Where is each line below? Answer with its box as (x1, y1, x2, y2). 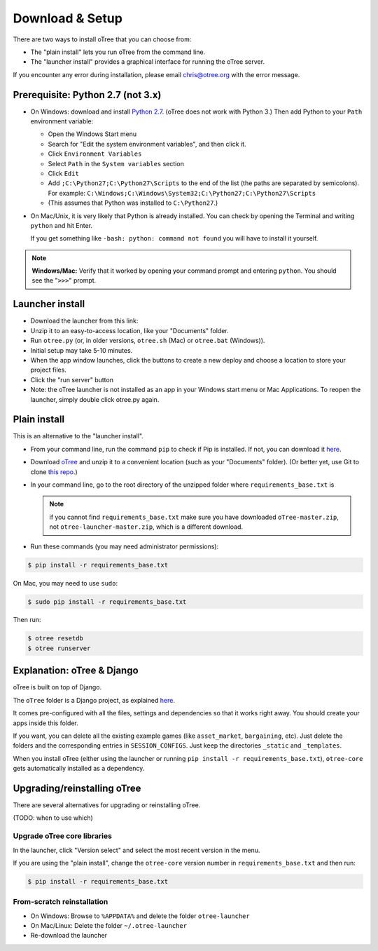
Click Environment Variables (48, 149, 142, 158)
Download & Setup (13, 11, 122, 26)
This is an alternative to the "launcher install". (13, 432, 143, 440)
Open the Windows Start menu (48, 130, 137, 138)
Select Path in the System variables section (48, 159, 185, 168)
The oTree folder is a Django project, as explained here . (13, 696, 175, 704)
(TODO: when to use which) (13, 814, 94, 822)
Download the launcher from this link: (30, 316, 139, 325)
